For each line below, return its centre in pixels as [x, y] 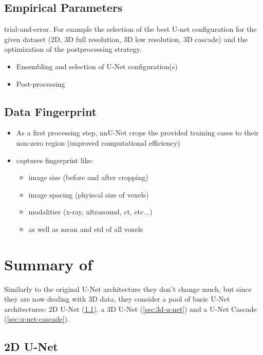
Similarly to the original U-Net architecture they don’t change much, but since [128, 289]
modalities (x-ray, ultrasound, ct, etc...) [90, 212]
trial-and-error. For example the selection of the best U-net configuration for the [130, 29]
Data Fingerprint [51, 111]
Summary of [49, 264]
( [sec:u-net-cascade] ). [37, 319]
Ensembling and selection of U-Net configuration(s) [97, 66]
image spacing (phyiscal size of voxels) [89, 194]
